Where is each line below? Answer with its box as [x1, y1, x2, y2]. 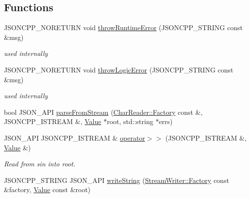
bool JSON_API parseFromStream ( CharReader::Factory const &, [4, 107, 203, 117]
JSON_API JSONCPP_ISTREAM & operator [4, 132, 145, 143]
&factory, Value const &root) [4, 184, 91, 195]
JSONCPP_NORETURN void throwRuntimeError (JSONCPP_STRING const [4, 22, 243, 33]
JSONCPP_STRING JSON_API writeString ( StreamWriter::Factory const [4, 175, 229, 185]
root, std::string [107, 116, 153, 126]
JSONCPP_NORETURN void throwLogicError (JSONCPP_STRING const [4, 64, 233, 74]
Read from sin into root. [4, 159, 76, 169]
